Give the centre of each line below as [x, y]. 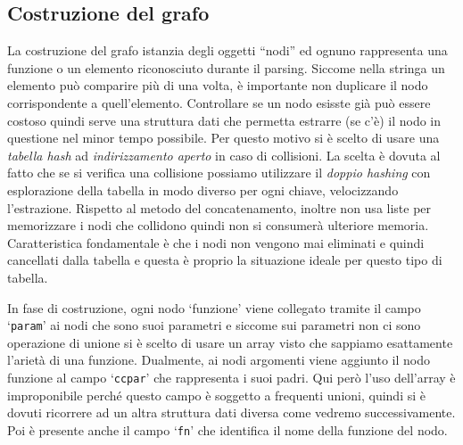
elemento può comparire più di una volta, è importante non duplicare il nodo [218, 85]
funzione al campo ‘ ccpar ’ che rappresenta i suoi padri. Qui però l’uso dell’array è [231, 377]
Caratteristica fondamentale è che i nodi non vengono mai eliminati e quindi [216, 242]
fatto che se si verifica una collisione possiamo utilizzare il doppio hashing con [219, 173]
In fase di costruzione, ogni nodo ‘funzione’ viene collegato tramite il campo [214, 307]
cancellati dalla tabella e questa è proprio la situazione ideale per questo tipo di [225, 260]
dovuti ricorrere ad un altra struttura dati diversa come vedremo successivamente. [231, 412]
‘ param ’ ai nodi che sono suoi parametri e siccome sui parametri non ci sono [214, 325]
